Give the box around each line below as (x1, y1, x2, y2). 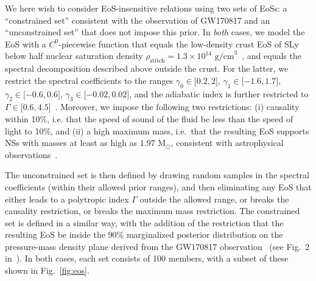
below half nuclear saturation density (5, 49, 143, 62)
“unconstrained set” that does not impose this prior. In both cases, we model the (5, 26, 305, 38)
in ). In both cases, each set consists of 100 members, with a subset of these (5, 252, 289, 265)
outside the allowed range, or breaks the (139, 192, 289, 205)
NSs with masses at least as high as (5, 136, 138, 149)
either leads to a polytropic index (5, 192, 129, 205)
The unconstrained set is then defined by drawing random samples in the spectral (5, 168, 309, 181)
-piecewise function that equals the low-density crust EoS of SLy (58, 37, 299, 50)
